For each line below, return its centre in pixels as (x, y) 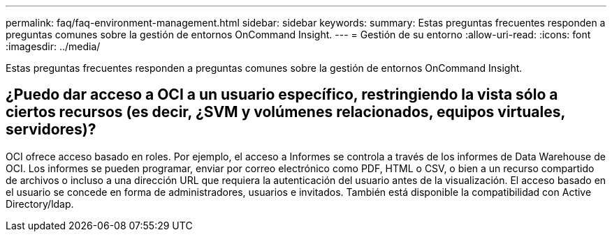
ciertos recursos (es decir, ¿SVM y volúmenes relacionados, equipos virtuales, (285, 112)
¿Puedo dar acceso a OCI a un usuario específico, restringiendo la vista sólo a (282, 95)
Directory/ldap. (40, 204)
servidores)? (51, 130)
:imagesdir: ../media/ (53, 46)
